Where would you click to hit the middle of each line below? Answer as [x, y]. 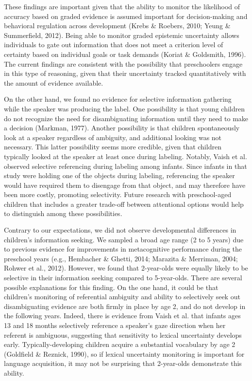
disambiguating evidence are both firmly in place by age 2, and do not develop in [125, 306]
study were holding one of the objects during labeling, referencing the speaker [119, 175]
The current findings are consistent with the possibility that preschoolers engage [123, 63]
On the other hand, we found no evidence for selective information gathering [118, 99]
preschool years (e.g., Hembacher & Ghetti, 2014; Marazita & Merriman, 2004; [121, 258]
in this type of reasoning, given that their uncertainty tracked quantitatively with [125, 73]
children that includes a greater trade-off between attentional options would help [124, 204]
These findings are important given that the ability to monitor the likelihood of [122, 6]
